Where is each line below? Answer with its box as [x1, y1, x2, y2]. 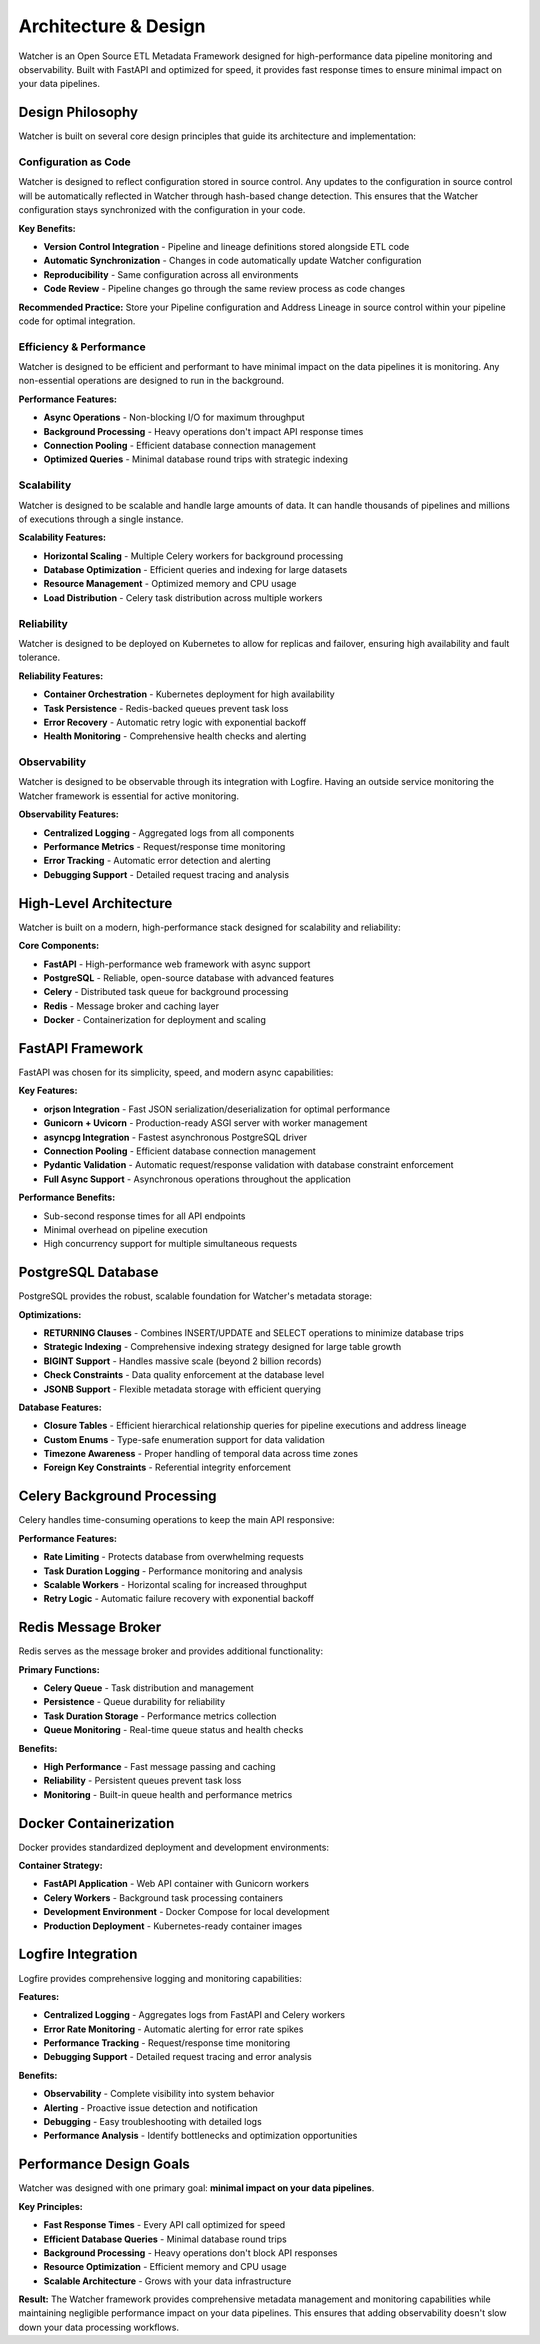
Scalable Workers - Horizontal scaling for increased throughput [43, 1578, 307, 1590]
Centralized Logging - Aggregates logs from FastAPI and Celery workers [43, 2009, 345, 2021]
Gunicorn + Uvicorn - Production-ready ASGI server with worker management [43, 1117, 368, 1129]
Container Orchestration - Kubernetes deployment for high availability [43, 688, 335, 700]
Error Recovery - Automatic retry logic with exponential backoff [43, 716, 307, 728]
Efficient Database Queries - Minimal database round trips [43, 2233, 287, 2245]
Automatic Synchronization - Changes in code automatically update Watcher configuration [43, 255, 422, 267]
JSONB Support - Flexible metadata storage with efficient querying [43, 1383, 322, 1395]
